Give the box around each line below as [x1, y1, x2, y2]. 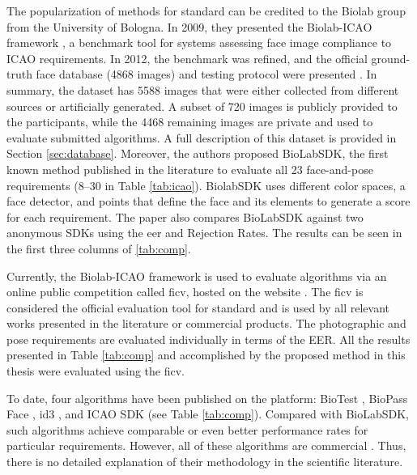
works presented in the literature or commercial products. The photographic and [6, 315, 406, 332]
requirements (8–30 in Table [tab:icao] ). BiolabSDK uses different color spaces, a [6, 176, 406, 193]
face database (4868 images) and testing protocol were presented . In [36, 66, 377, 83]
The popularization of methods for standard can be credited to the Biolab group [6, 2, 406, 19]
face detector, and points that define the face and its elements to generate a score [6, 193, 411, 210]
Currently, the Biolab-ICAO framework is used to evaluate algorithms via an [6, 267, 387, 284]
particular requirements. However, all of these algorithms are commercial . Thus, [6, 437, 406, 454]
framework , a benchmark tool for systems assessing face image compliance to [6, 34, 392, 51]
